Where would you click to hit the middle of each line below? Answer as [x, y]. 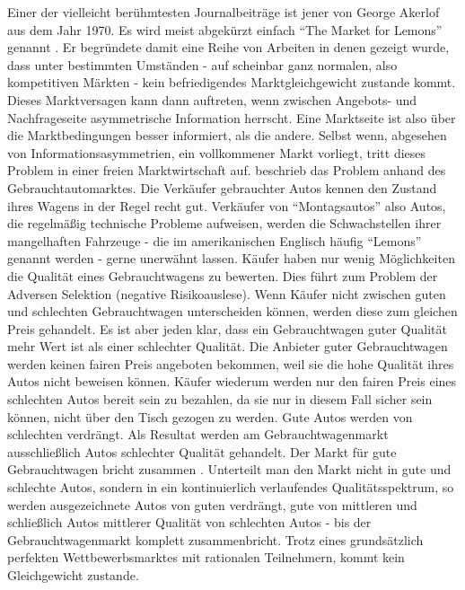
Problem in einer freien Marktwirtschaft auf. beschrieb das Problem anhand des [227, 170]
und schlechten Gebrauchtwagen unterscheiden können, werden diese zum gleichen [232, 311]
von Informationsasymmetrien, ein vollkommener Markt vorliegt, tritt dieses [217, 152]
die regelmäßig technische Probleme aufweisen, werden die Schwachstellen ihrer [224, 223]
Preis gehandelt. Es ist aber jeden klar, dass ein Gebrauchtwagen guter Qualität [227, 328]
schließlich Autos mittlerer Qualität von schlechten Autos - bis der [189, 522]
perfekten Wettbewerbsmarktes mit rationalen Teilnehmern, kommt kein [206, 557]
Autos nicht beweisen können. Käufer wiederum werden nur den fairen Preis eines [232, 381]
